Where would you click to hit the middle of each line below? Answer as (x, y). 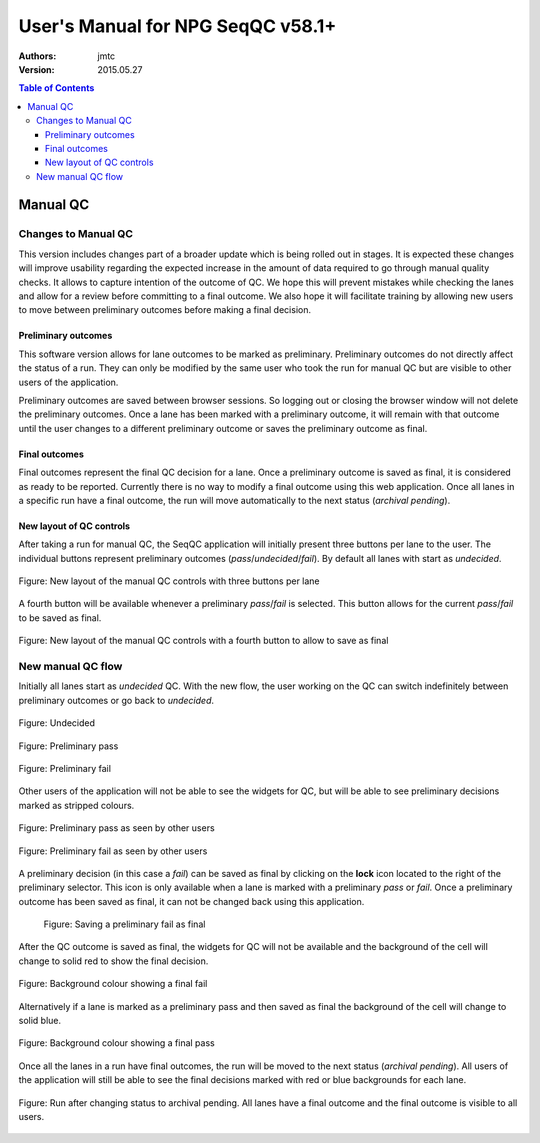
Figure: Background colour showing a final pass (116, 1043)
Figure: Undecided (56, 723)
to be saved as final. (60, 617)
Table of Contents (56, 88)
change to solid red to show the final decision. (113, 961)
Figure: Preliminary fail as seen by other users (113, 851)
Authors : (37, 56)
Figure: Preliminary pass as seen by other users (116, 828)
